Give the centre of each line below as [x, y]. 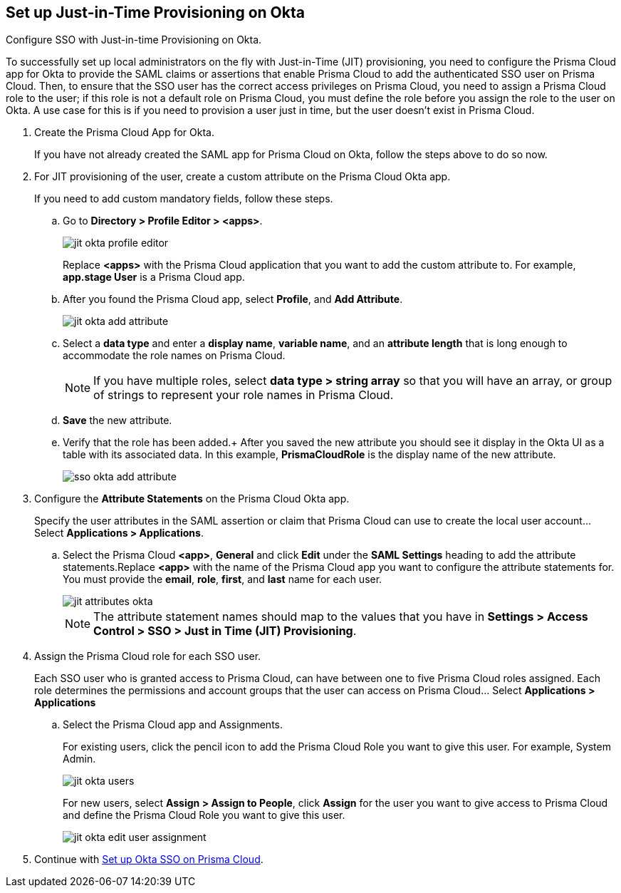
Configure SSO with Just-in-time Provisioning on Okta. [134, 40]
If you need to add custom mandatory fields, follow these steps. [184, 199]
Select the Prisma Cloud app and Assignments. [173, 725]
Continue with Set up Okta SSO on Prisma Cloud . [149, 860]
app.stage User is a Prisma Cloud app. [154, 277]
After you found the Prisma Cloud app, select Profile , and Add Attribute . [233, 299]
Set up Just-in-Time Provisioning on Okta [155, 12]
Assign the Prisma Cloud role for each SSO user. [148, 656]
